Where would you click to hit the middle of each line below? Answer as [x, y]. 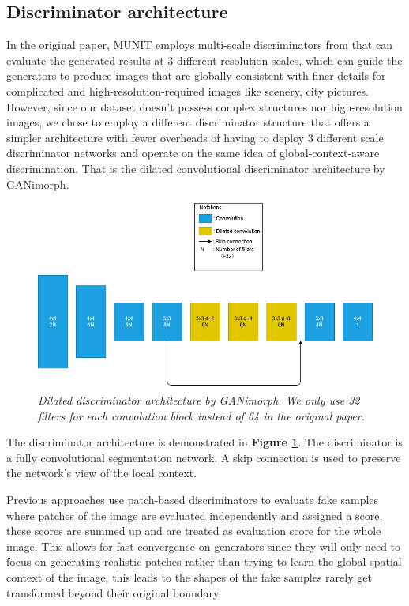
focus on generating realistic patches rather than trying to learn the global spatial [204, 561]
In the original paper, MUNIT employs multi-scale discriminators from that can [199, 45]
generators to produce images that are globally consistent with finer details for [196, 75]
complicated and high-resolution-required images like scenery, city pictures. [188, 90]
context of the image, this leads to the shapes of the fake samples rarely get [189, 576]
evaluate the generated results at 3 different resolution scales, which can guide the [204, 60]
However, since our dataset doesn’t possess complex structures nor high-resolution [204, 106]
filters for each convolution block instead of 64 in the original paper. [202, 415]
